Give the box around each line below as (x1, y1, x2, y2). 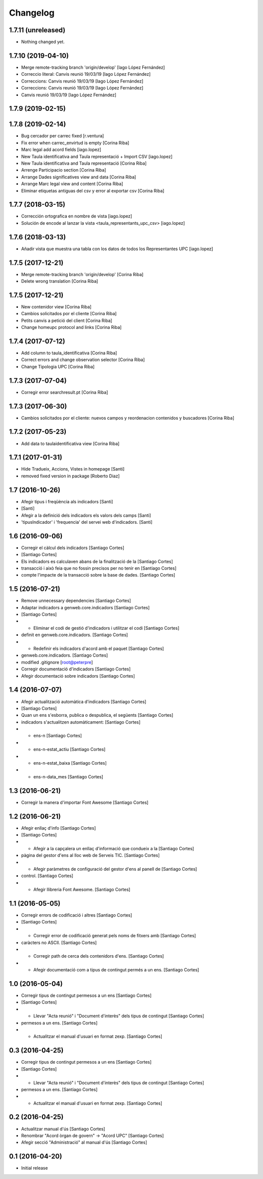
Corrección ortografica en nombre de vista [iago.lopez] (21, 213, 132, 219)
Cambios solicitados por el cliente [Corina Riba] (21, 311, 117, 317)
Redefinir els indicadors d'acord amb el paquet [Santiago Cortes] (33, 645, 164, 652)
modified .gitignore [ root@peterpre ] (21, 659, 93, 665)
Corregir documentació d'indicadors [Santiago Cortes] (21, 666, 131, 672)
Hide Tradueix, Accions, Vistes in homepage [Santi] (21, 466, 125, 472)
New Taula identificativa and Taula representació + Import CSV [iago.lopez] (21, 153, 173, 159)
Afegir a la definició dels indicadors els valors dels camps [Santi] (21, 512, 151, 518)
